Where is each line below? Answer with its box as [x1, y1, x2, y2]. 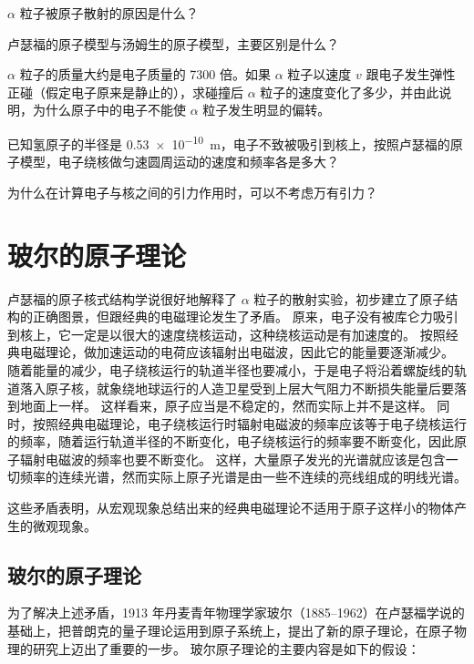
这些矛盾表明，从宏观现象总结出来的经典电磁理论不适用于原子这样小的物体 [7, 498, 454, 517]
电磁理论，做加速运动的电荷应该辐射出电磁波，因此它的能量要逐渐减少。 [19, 342, 454, 362]
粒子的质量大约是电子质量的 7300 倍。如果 [19, 65, 271, 84]
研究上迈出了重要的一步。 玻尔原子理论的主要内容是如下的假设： [32, 638, 420, 658]
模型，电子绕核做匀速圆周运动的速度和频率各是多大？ [19, 152, 339, 171]
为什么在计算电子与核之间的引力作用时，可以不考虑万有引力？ [7, 182, 377, 201]
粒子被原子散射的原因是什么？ [19, 4, 199, 22]
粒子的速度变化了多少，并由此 [260, 82, 439, 101]
